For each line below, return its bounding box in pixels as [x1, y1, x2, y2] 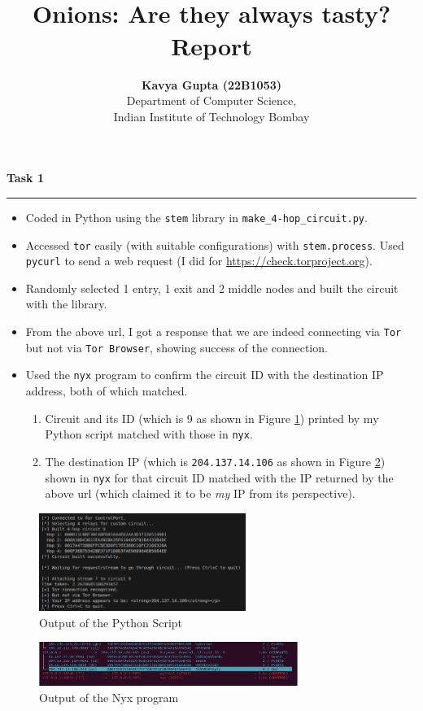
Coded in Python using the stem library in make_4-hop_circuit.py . [25, 208, 368, 225]
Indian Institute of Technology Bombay [113, 107, 310, 124]
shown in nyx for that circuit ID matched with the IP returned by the [45, 469, 394, 486]
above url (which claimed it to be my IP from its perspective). [45, 485, 355, 502]
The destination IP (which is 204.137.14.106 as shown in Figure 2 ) [45, 452, 386, 469]
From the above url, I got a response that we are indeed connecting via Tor [25, 323, 402, 340]
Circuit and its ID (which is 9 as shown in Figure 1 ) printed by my [45, 409, 379, 426]
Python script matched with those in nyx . [45, 425, 253, 443]
